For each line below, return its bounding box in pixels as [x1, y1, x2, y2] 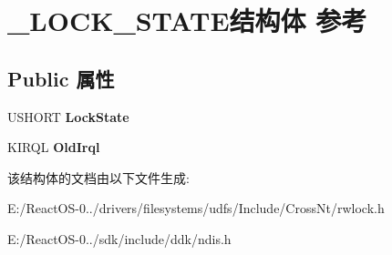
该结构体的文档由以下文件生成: [7, 168, 190, 187]
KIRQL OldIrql [7, 138, 100, 157]
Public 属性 [7, 64, 115, 92]
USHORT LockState [7, 107, 129, 126]
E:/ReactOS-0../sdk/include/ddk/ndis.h [7, 229, 232, 248]
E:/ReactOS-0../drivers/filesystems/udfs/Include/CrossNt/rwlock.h [7, 199, 385, 218]
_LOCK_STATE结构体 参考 [7, 2, 367, 39]
